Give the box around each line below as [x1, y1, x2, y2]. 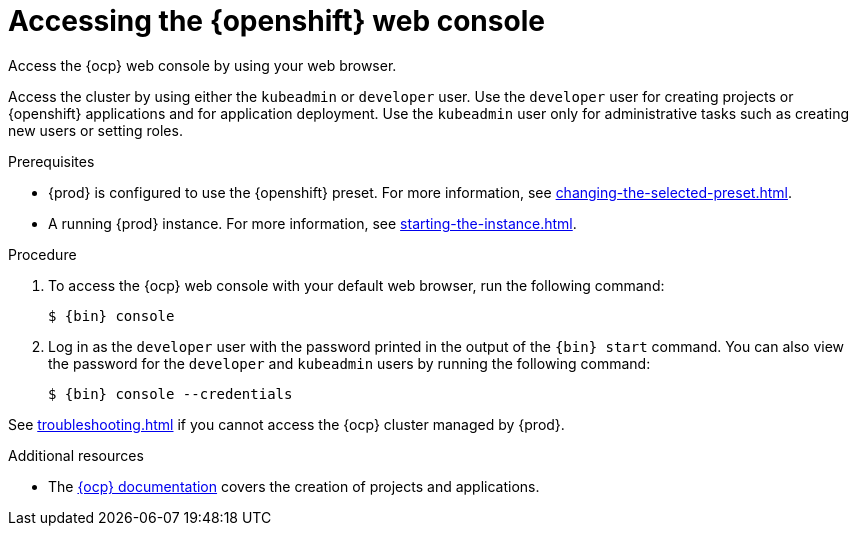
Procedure [8, 245, 77, 263]
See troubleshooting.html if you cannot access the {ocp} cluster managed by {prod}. [8, 415, 565, 433]
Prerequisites [8, 152, 95, 170]
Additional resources [8, 446, 144, 464]
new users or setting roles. [8, 121, 183, 139]
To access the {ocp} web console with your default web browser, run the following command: [48, 276, 665, 294]
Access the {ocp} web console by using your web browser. [8, 56, 397, 74]
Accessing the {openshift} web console [8, 4, 545, 38]
